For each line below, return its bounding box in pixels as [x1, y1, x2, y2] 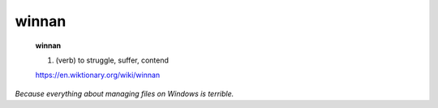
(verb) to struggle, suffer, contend [55, 55, 170, 65]
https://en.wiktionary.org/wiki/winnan [35, 70, 161, 80]
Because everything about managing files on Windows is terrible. [15, 89, 234, 98]
